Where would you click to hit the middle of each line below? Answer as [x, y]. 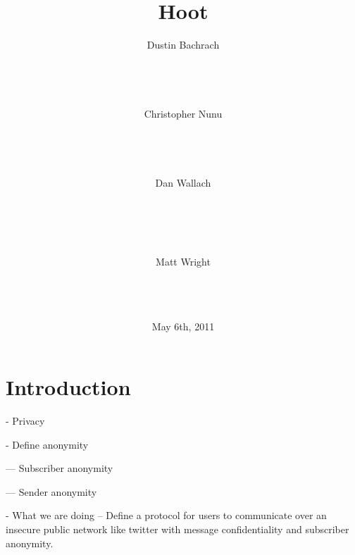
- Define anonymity [47, 444]
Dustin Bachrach [183, 45]
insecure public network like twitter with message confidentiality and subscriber [177, 529]
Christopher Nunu [183, 114]
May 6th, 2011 [183, 326]
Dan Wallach [183, 183]
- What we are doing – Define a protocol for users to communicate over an [166, 515]
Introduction [68, 387]
